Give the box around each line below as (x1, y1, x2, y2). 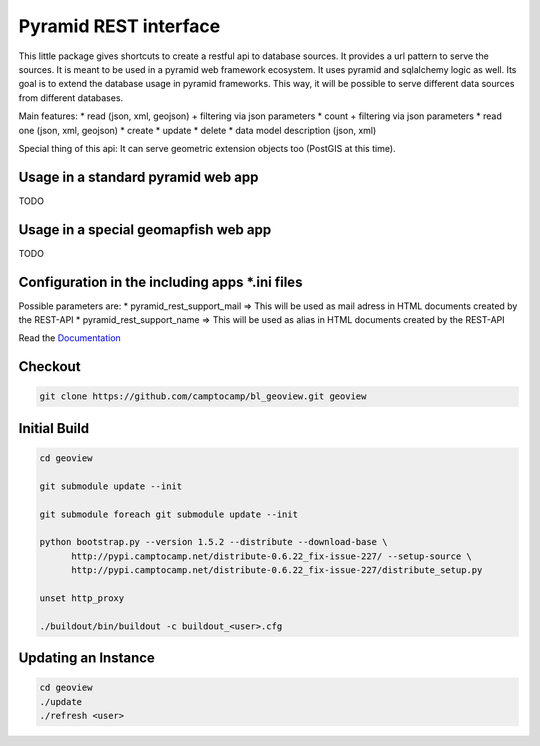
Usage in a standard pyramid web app (18, 168, 259, 185)
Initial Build (18, 420, 90, 437)
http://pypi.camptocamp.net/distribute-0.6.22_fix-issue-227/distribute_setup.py (71, 565, 483, 576)
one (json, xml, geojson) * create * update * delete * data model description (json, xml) (18, 124, 377, 136)
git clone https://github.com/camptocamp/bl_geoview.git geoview (39, 391, 367, 402)
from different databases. (18, 91, 124, 104)
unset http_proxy (39, 592, 125, 604)
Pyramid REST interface (18, 15, 221, 37)
